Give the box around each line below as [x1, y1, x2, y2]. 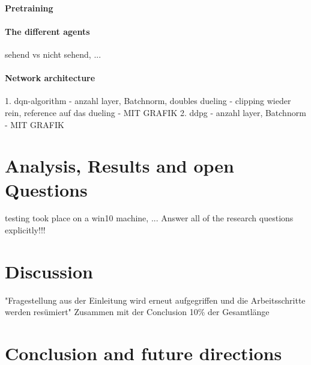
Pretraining [5, 1, 53, 14]
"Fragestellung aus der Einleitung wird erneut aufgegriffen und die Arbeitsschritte [5, 293, 306, 306]
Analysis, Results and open [5, 153, 234, 178]
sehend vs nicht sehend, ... [5, 48, 101, 60]
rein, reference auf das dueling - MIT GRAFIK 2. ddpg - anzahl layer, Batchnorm [5, 106, 306, 118]
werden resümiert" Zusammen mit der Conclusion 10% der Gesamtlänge [5, 305, 270, 318]
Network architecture [5, 72, 95, 84]
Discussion [5, 259, 93, 283]
